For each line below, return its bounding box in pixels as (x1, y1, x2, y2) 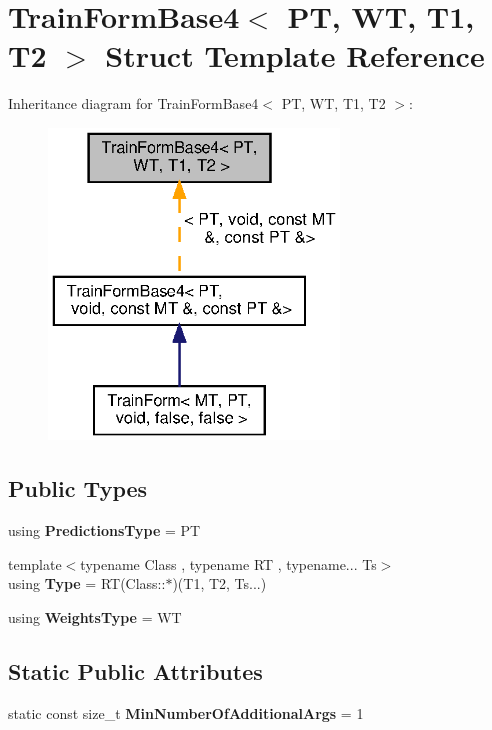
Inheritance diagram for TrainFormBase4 (8, 93, 259, 114)
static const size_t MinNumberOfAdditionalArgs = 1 (8, 702, 364, 723)
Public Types (8, 473, 148, 504)
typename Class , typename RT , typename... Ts (80, 553, 377, 574)
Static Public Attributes (8, 655, 263, 686)
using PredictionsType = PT (8, 519, 201, 540)
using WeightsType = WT (8, 606, 182, 627)
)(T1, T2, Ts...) (172, 573, 267, 594)
